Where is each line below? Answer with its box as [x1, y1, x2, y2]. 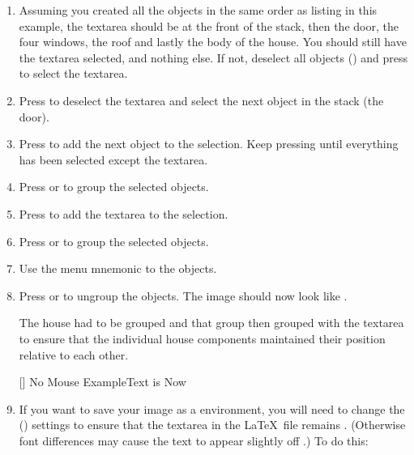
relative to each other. [19, 346, 129, 363]
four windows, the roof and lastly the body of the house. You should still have [19, 33, 407, 50]
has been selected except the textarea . [19, 151, 208, 168]
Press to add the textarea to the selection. [19, 205, 228, 222]
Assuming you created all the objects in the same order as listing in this [19, 2, 378, 18]
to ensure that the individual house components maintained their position [19, 330, 386, 347]
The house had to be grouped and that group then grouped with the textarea [19, 314, 404, 331]
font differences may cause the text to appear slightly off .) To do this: [19, 432, 369, 449]
